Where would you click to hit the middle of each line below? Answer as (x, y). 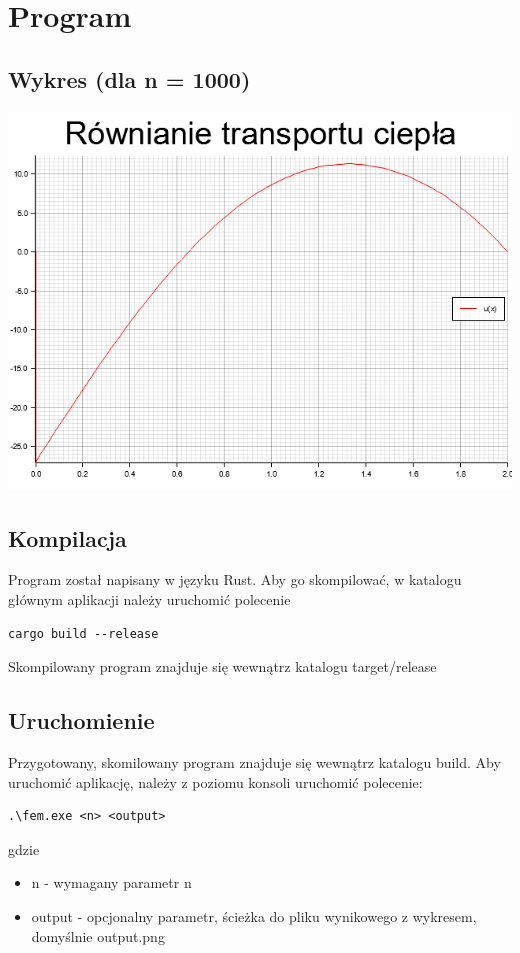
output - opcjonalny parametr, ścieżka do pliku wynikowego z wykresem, (254, 915)
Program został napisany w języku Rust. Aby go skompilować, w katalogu (235, 579)
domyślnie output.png (98, 935)
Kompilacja (67, 537)
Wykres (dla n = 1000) (129, 78)
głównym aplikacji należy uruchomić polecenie (149, 598)
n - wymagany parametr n (111, 882)
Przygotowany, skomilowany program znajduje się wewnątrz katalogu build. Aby (254, 761)
